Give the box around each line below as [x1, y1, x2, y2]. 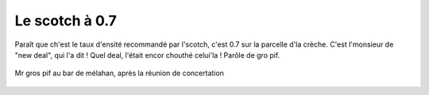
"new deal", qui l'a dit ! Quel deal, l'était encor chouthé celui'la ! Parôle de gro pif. [14, 50, 280, 59]
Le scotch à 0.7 [14, 12, 117, 29]
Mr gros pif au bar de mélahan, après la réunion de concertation [14, 68, 224, 78]
